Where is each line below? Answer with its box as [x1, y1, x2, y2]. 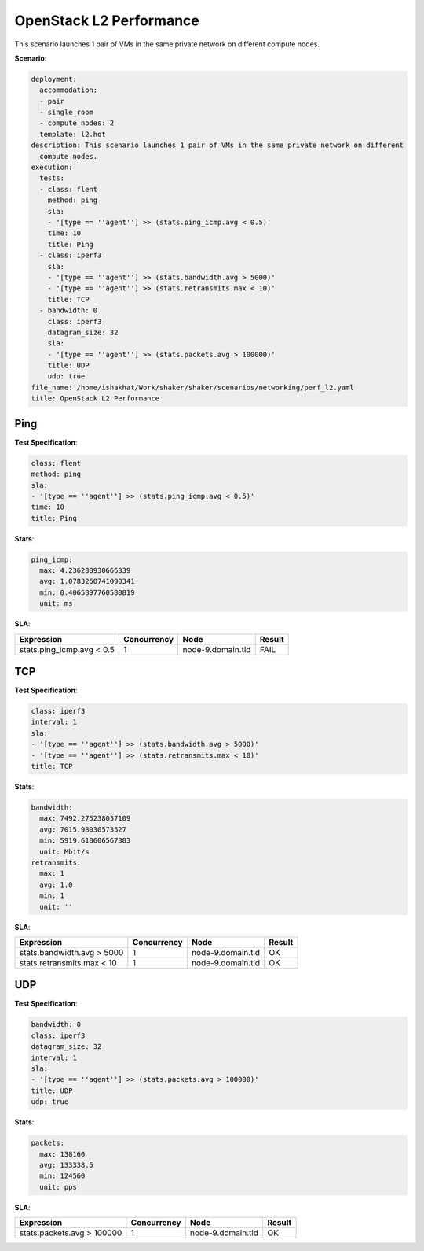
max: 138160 [39, 1150, 86, 1158]
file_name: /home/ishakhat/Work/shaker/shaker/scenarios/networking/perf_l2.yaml [31, 382, 355, 392]
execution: [31, 163, 73, 172]
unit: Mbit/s [39, 847, 90, 856]
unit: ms [39, 599, 73, 608]
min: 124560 [39, 1172, 86, 1180]
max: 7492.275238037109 [39, 814, 131, 823]
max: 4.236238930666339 [39, 566, 131, 575]
